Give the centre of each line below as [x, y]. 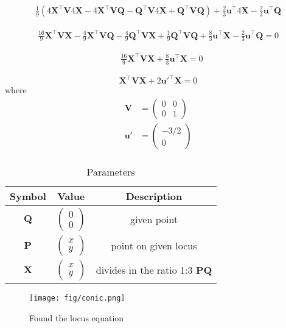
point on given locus [154, 246]
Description [154, 196]
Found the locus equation [77, 317]
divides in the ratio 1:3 [144, 270]
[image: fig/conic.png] [77, 298]
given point [154, 219]
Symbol [28, 196]
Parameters [111, 171]
